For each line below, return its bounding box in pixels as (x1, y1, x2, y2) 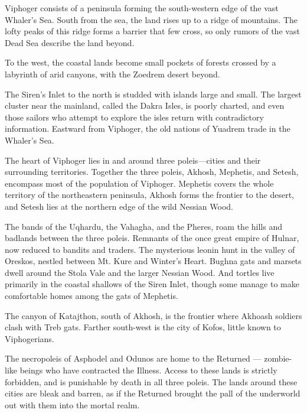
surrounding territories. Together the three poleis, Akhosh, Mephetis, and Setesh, (5, 165, 299, 178)
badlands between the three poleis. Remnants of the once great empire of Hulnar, (5, 232, 299, 244)
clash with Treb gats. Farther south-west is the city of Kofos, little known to (5, 321, 281, 333)
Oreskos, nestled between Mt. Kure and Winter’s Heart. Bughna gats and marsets (5, 255, 302, 267)
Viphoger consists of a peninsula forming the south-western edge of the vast (5, 2, 279, 14)
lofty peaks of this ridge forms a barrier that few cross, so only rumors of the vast (5, 25, 300, 37)
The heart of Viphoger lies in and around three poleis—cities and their (5, 154, 261, 166)
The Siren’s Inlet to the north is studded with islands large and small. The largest (5, 87, 302, 100)
